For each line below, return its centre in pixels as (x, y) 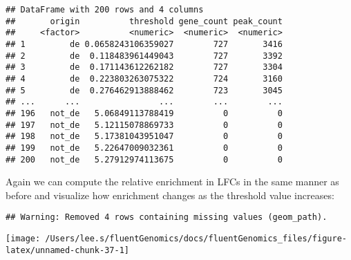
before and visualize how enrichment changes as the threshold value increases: (170, 195)
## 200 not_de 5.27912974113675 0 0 (144, 159)
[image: (23, 239)
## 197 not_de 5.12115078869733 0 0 (144, 125)
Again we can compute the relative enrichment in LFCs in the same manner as (172, 182)
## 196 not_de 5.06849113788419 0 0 (144, 113)
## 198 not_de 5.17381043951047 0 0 (144, 137)
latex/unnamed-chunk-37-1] (67, 250)
